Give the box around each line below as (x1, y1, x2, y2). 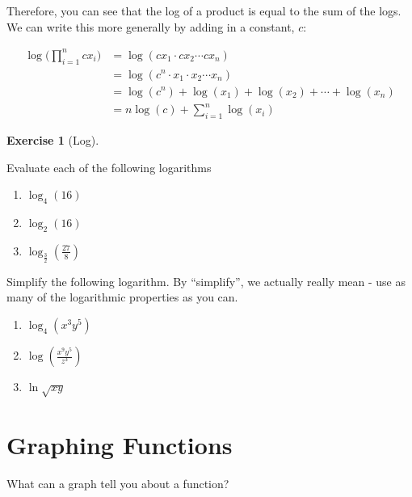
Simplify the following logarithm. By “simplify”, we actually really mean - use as (6, 272, 406, 289)
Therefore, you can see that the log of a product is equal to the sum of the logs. (6, 2, 401, 19)
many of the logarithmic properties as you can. (6, 289, 238, 305)
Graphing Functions (6, 428, 233, 461)
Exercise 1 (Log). (6, 131, 99, 148)
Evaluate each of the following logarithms (6, 158, 212, 175)
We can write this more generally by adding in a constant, (6, 18, 295, 35)
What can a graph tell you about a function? (6, 474, 229, 491)
